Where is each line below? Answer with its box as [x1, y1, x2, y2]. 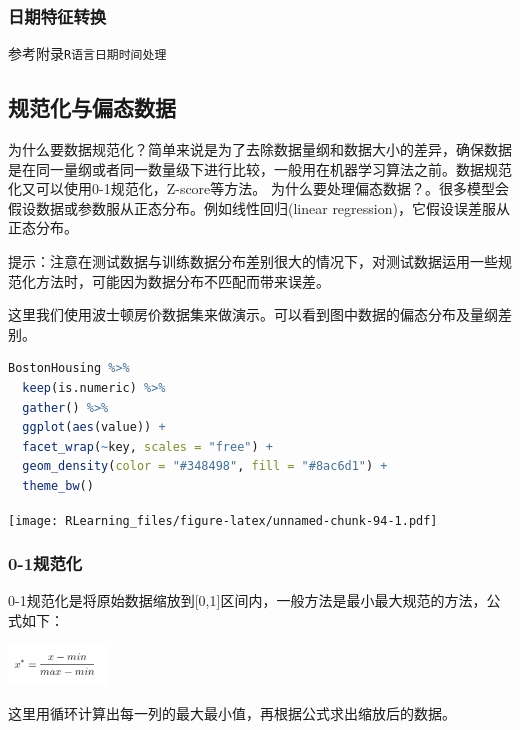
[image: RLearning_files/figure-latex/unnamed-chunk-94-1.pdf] [8, 513, 438, 528]
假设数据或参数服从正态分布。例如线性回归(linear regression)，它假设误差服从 [8, 197, 510, 218]
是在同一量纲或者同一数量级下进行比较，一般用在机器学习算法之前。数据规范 [8, 158, 512, 179]
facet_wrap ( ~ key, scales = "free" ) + [22, 439, 273, 454]
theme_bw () [22, 478, 94, 493]
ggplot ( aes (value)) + [22, 420, 166, 435]
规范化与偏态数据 [8, 92, 176, 123]
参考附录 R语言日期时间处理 [8, 43, 167, 64]
